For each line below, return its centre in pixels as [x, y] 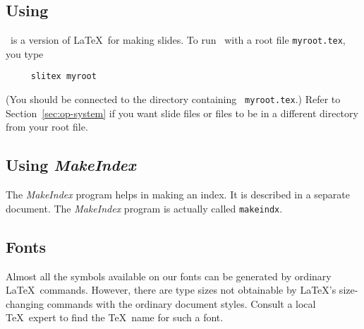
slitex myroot [63, 77]
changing [25, 303]
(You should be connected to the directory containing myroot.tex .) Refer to [173, 99]
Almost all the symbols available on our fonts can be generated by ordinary [169, 276]
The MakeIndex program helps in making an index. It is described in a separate [178, 195]
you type [25, 53]
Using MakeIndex [71, 165]
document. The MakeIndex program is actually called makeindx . [144, 208]
